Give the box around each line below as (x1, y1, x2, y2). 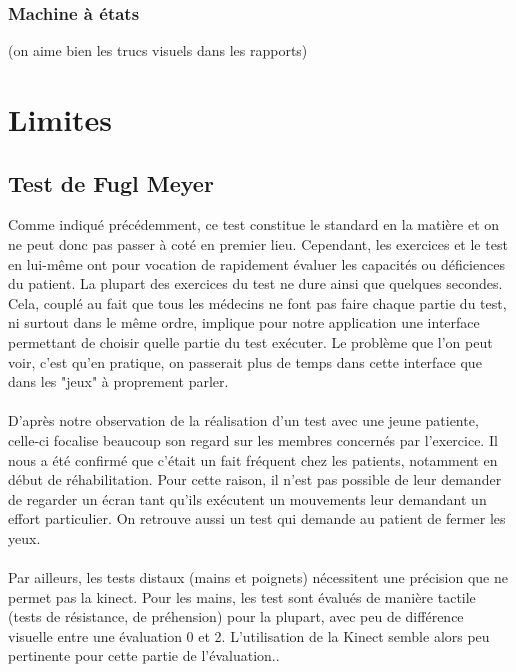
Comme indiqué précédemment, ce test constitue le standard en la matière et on (8, 214, 500, 235)
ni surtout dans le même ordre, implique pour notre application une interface (8, 312, 480, 333)
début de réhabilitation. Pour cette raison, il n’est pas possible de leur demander (8, 469, 502, 490)
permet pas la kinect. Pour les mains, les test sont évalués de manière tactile (8, 586, 476, 607)
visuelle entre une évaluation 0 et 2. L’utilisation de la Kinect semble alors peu (8, 625, 490, 646)
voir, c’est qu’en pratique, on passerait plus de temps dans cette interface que (8, 351, 482, 372)
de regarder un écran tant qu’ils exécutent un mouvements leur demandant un (8, 488, 487, 509)
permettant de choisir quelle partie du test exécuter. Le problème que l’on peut (8, 331, 493, 352)
